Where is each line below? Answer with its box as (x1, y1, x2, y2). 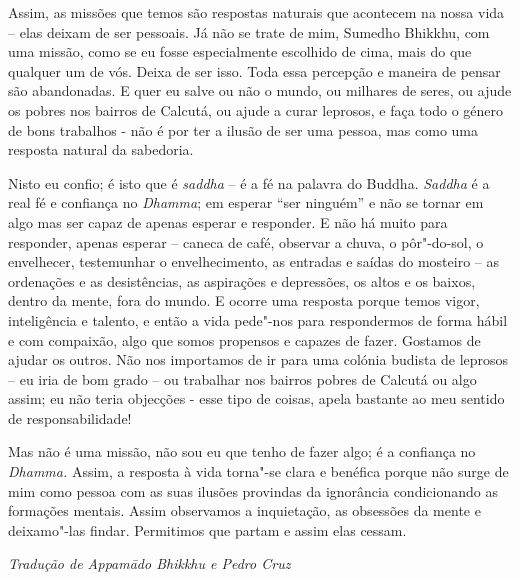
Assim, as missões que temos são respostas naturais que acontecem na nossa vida (8, 2, 505, 22)
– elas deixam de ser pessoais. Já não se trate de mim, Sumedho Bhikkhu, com (8, 21, 490, 42)
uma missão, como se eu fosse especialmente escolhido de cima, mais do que (8, 41, 472, 62)
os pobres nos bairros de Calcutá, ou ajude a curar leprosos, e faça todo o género (8, 99, 503, 120)
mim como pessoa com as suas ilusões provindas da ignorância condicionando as (8, 480, 498, 501)
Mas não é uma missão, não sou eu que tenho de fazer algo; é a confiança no (8, 441, 476, 462)
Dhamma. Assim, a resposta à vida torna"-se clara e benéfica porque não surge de (8, 461, 509, 482)
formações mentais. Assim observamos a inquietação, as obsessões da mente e (8, 500, 481, 521)
